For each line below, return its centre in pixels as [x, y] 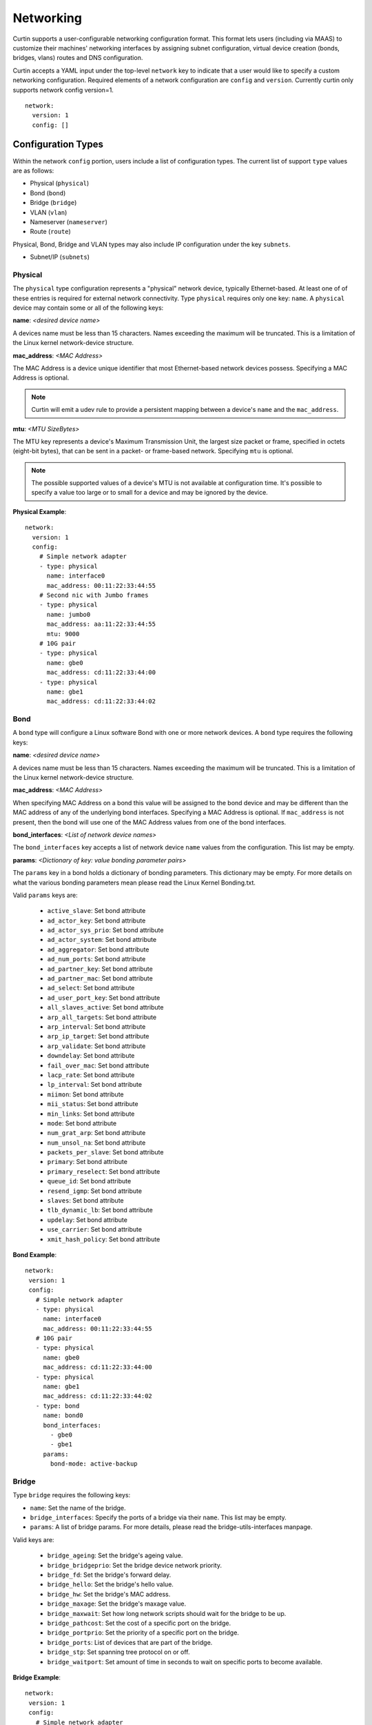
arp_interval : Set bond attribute [96, 1026]
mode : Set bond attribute [82, 1123]
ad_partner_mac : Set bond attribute [100, 978]
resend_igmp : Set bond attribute [95, 1191]
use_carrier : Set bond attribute [95, 1230]
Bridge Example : [37, 1677]
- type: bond [58, 1406]
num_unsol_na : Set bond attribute [96, 1143]
